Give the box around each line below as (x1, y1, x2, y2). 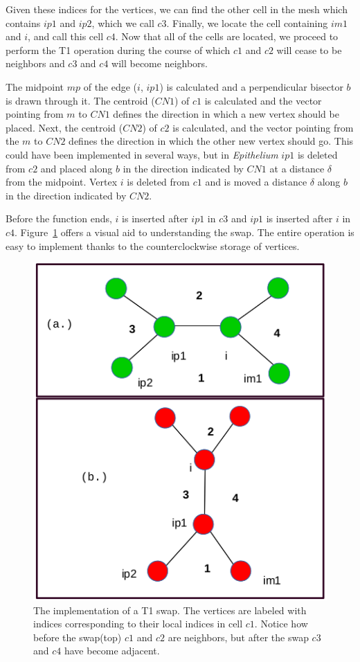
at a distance (269, 161, 325, 175)
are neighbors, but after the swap (168, 629, 309, 644)
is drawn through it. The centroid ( (6, 93, 155, 107)
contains (6, 15, 41, 30)
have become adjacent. (64, 643, 160, 658)
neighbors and (6, 56, 65, 71)
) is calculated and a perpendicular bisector (159, 79, 343, 93)
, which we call (91, 15, 154, 30)
